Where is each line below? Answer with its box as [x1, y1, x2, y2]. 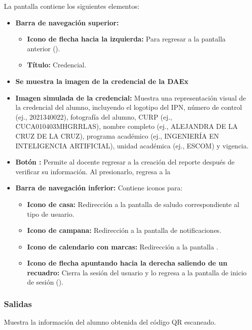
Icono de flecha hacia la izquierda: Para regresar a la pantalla [27, 34, 226, 44]
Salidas [4, 297, 32, 309]
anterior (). [27, 43, 60, 53]
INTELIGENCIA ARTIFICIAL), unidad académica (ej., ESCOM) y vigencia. [15, 140, 249, 150]
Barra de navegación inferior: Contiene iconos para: [15, 183, 183, 193]
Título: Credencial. [27, 60, 86, 70]
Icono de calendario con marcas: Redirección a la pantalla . [27, 241, 218, 251]
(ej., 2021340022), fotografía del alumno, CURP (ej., [15, 111, 172, 122]
